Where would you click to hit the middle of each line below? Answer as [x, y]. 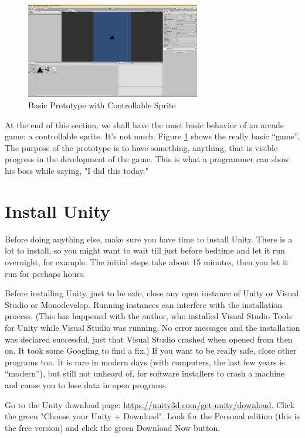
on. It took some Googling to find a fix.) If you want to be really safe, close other [151, 350]
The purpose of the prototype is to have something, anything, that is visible [141, 147]
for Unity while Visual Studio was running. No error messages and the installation [152, 327]
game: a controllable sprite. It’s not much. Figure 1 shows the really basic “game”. [152, 136]
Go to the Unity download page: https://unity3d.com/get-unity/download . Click [150, 404]
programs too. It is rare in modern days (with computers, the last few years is [145, 362]
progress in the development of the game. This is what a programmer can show [147, 159]
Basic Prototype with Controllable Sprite [102, 105]
